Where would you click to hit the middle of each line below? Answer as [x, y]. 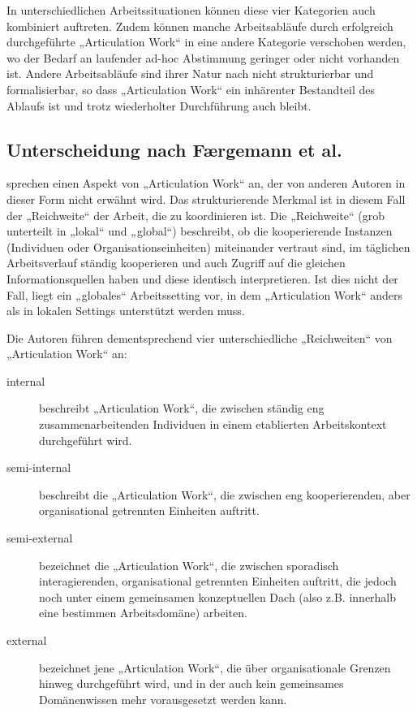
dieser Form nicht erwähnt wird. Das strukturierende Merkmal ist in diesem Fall [206, 199]
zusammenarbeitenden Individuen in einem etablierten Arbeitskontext [213, 424]
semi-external [40, 538]
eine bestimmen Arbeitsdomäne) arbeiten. [143, 613]
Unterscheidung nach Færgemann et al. [174, 149]
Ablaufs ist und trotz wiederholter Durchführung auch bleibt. [159, 105]
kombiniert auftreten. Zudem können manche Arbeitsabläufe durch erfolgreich [200, 26]
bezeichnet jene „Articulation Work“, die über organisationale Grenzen [215, 667]
